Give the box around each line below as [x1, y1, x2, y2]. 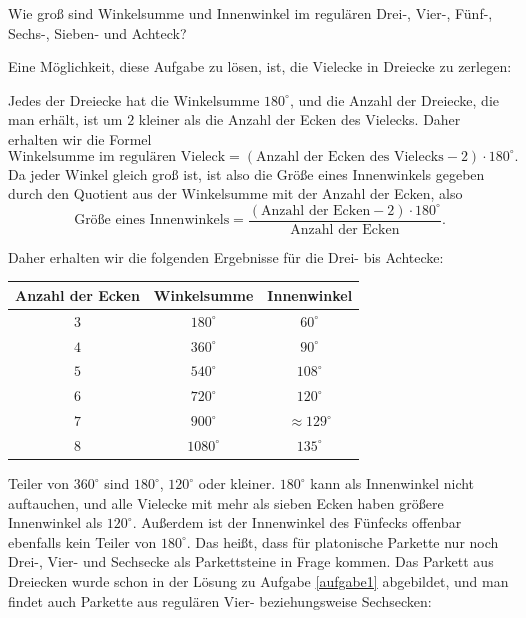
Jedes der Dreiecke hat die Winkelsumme [8, 89, 260, 110]
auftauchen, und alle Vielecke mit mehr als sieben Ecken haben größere [8, 492, 444, 513]
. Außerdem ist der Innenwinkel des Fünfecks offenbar [132, 512, 462, 533]
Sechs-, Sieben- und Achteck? [8, 22, 187, 43]
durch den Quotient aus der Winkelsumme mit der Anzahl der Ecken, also [8, 183, 463, 204]
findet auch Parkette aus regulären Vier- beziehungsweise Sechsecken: [8, 590, 432, 611]
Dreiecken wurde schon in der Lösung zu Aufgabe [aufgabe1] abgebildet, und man [8, 571, 509, 592]
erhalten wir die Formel [8, 128, 152, 149]
